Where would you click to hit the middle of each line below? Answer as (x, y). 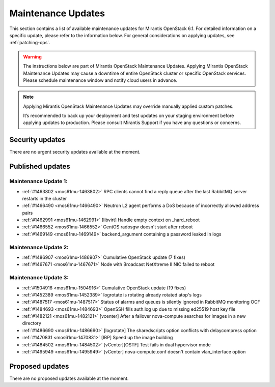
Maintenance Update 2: (39, 247)
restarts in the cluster (45, 198)
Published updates (40, 167)
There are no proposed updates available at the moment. (69, 378)
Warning (32, 56)
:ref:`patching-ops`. (30, 43)
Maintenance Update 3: (39, 278)
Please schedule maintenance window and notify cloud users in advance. (100, 80)
